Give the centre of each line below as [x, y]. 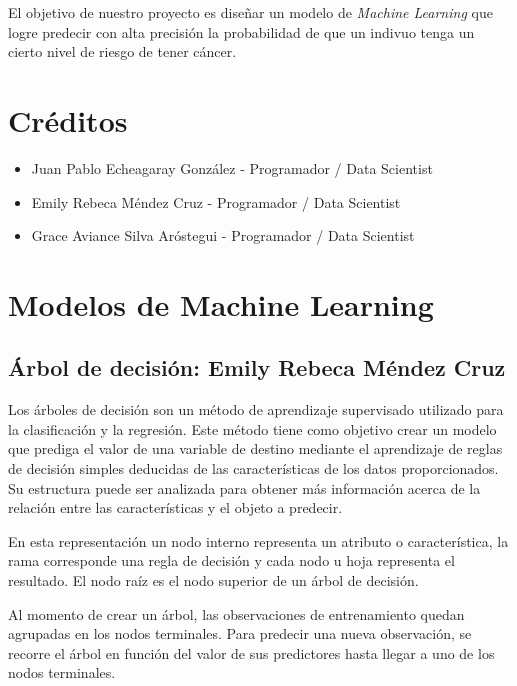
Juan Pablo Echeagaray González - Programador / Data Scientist [232, 167]
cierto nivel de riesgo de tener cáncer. [122, 51]
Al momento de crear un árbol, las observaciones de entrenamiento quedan [236, 613]
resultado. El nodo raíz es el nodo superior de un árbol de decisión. [213, 580]
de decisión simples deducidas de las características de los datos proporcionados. [253, 468]
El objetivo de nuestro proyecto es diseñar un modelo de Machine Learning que [250, 12]
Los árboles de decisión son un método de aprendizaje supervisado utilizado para [256, 409]
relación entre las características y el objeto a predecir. [175, 507]
